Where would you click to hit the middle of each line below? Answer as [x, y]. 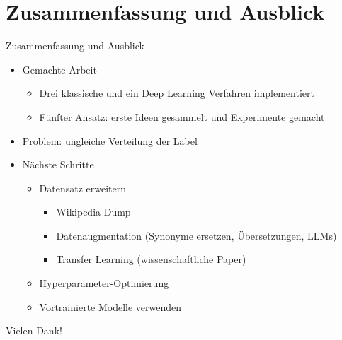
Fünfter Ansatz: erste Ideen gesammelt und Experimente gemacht [182, 116]
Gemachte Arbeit [59, 69]
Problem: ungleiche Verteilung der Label [110, 140]
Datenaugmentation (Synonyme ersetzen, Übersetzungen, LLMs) [196, 235]
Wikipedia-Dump [93, 212]
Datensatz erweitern [83, 188]
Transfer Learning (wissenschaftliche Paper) [151, 259]
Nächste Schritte [58, 164]
